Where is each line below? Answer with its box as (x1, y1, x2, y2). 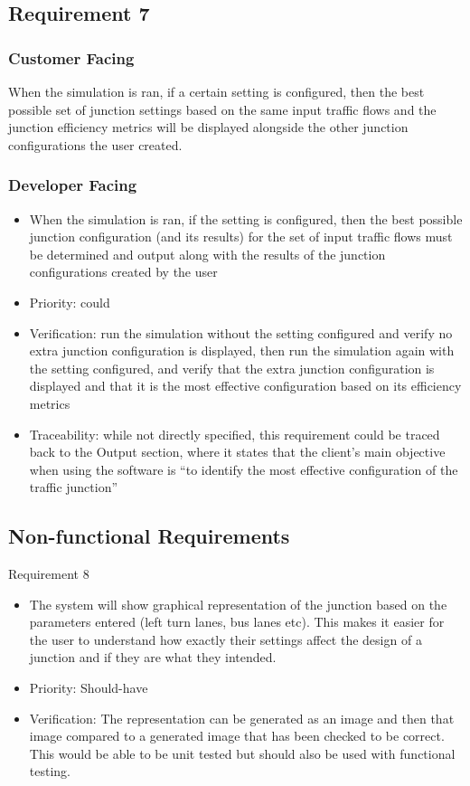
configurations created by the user (29, 262, 218, 281)
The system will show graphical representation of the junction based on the (29, 594, 447, 613)
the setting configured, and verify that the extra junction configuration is (29, 358, 435, 377)
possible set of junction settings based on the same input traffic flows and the (8, 99, 437, 118)
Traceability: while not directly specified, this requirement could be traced (29, 424, 440, 443)
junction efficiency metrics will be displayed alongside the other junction (8, 118, 409, 137)
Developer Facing (8, 174, 137, 196)
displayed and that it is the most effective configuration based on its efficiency (29, 376, 462, 395)
